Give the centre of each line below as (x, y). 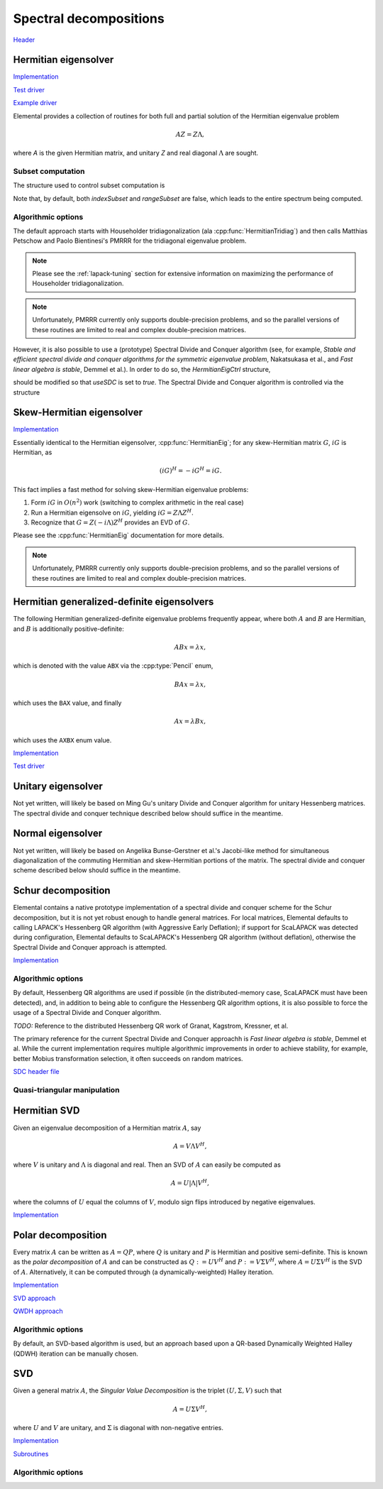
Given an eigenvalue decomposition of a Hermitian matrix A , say (107, 1128)
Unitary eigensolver (58, 787)
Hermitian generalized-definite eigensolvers (113, 602)
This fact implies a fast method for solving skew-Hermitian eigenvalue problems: (131, 489)
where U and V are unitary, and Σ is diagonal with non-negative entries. (118, 1427)
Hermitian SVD (46, 1111)
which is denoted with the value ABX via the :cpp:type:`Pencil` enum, (113, 666)
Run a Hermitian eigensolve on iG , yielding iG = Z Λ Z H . (112, 512)
